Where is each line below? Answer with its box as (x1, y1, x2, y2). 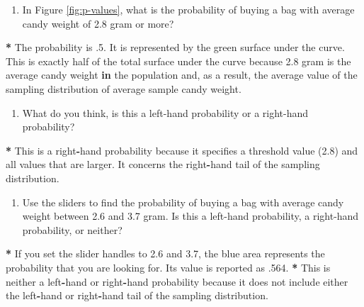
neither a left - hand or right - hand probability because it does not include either (6, 274, 348, 289)
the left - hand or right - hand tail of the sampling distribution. (6, 288, 268, 303)
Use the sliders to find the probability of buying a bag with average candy (22, 194, 344, 209)
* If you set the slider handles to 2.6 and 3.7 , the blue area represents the (6, 246, 325, 261)
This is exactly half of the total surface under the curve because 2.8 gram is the (6, 53, 351, 68)
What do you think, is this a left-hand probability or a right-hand (22, 105, 309, 120)
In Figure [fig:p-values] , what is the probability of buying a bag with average (22, 2, 355, 16)
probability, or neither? (22, 222, 123, 237)
